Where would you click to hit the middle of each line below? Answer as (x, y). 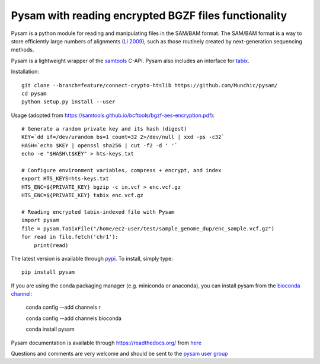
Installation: (25, 72)
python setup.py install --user (68, 102)
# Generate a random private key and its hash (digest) (104, 129)
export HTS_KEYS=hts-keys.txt (65, 179)
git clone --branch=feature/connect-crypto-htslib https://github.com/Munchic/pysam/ (150, 85)
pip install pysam (48, 272)
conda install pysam (50, 329)
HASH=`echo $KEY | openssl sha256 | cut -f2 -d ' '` (100, 145)
